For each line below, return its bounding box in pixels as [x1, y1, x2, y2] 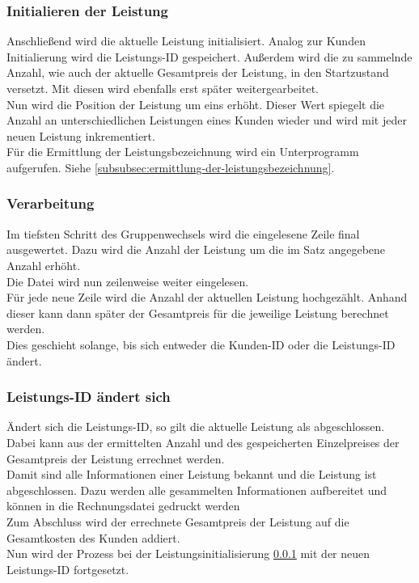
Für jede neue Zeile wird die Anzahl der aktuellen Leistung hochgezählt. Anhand [6, 289, 408, 306]
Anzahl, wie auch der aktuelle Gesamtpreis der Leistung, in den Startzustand [6, 64, 389, 81]
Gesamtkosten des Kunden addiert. [6, 529, 180, 546]
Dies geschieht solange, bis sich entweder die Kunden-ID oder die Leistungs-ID [6, 336, 396, 353]
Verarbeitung [6, 193, 95, 213]
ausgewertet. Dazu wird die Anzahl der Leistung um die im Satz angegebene [6, 241, 386, 258]
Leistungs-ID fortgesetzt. [6, 560, 129, 577]
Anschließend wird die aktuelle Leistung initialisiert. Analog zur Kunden [6, 32, 366, 49]
